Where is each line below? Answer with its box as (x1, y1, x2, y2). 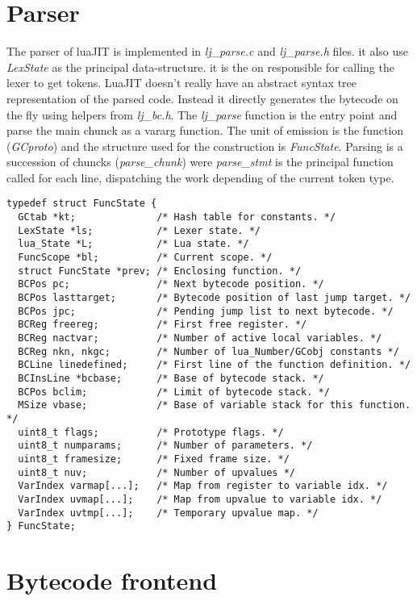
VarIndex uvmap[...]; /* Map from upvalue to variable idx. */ (18, 493, 382, 505)
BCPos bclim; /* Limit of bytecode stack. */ (18, 386, 330, 398)
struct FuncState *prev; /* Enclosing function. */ (18, 265, 302, 277)
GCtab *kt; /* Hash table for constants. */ (18, 211, 336, 223)
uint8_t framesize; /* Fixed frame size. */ (18, 453, 290, 465)
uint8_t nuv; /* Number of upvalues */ (18, 466, 295, 478)
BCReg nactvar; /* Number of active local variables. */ (18, 332, 382, 344)
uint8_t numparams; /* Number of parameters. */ (18, 440, 313, 452)
